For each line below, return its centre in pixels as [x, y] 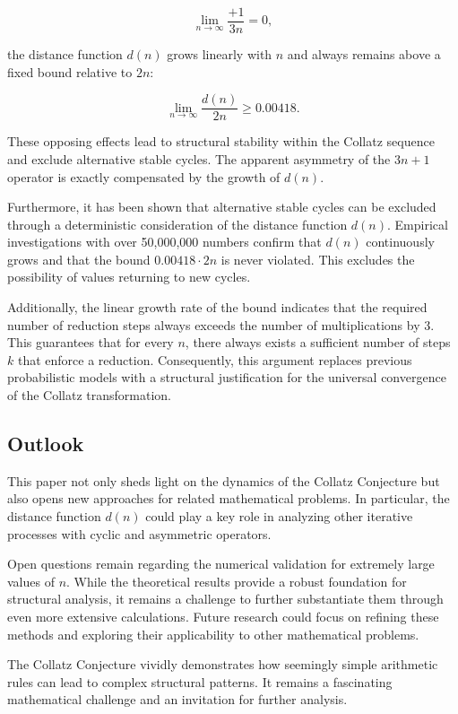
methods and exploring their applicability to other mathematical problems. [213, 634]
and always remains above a [364, 54]
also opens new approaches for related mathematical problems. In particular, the [229, 498]
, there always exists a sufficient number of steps [318, 342]
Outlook [46, 444]
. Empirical [417, 224]
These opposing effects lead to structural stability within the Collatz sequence [221, 141]
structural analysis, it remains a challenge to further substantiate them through [225, 599]
